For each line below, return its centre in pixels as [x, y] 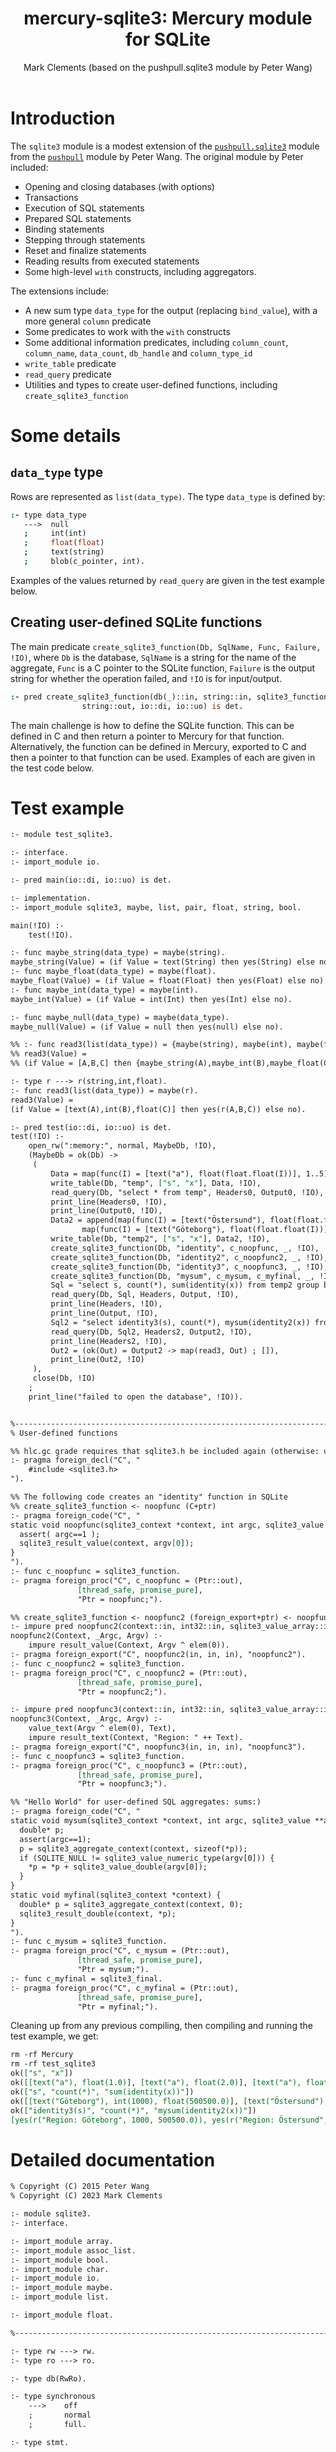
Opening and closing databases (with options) [119, 186]
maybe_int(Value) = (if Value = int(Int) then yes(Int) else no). [151, 999]
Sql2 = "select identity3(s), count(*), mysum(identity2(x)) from [191, 1322]
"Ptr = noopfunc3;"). [122, 1784]
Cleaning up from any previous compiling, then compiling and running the [161, 2026]
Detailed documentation [113, 2159]
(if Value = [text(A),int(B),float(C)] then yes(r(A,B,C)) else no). [158, 1109]
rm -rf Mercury [42, 2055]
